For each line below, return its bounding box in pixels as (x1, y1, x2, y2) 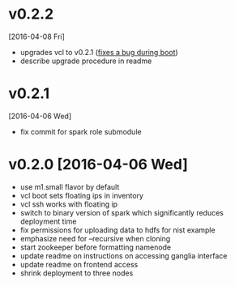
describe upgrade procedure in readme (19, 56, 152, 66)
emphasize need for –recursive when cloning (19, 233, 171, 243)
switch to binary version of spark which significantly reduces (19, 207, 224, 217)
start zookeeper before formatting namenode (19, 242, 172, 252)
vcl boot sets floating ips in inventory (19, 190, 144, 200)
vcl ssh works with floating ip (19, 199, 118, 209)
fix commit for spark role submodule (19, 126, 142, 136)
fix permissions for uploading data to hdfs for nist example (19, 224, 216, 235)
